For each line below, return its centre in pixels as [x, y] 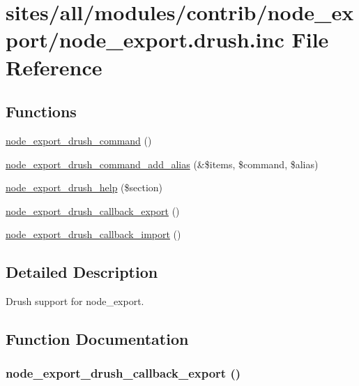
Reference [54, 67]
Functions [41, 111]
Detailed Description [82, 272]
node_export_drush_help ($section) [84, 187]
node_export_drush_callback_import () [93, 234]
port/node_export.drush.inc [145, 39]
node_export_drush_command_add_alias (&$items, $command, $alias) [162, 164]
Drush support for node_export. [75, 301]
